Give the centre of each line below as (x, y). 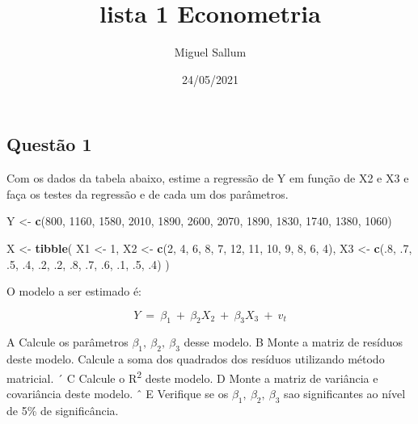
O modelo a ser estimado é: (74, 291)
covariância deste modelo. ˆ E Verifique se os (118, 394)
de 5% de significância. (63, 410)
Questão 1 (49, 144)
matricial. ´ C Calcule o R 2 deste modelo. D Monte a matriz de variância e (192, 376)
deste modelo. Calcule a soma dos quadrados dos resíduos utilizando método (196, 359)
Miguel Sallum (210, 52)
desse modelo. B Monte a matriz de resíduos (293, 342)
